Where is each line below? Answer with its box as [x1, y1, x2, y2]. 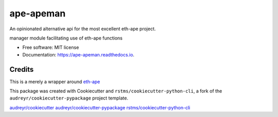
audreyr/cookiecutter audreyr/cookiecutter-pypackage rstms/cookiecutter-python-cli [9, 104, 190, 110]
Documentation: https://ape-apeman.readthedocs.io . [22, 51, 135, 57]
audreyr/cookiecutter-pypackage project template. [9, 95, 129, 101]
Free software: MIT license [22, 44, 79, 51]
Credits [9, 65, 34, 74]
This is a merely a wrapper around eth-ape [9, 79, 100, 85]
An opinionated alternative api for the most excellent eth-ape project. [9, 26, 156, 32]
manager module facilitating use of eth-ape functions [9, 35, 123, 41]
